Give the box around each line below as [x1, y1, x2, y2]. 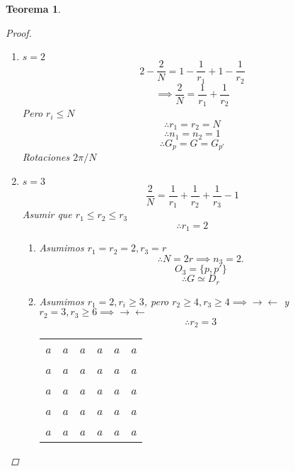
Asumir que [22, 207, 72, 222]
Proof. [6, 25, 32, 40]
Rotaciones [22, 149, 70, 164]
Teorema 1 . [6, 1, 61, 16]
